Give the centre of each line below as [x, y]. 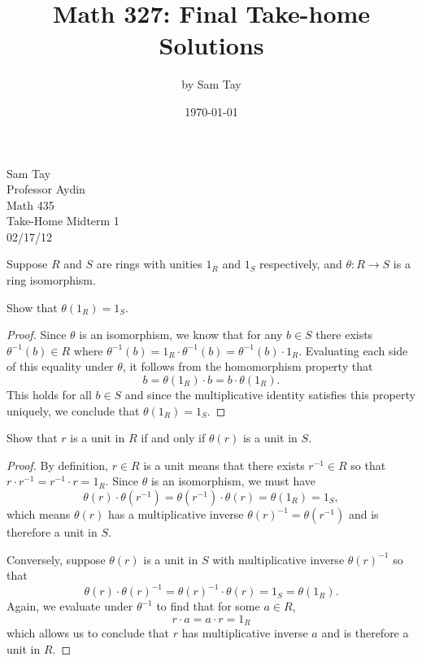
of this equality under [60, 366]
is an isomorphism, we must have [233, 481]
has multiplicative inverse [245, 633]
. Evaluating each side [353, 350]
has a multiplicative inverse [176, 514]
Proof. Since [37, 335]
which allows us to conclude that [88, 633]
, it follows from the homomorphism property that [248, 366]
